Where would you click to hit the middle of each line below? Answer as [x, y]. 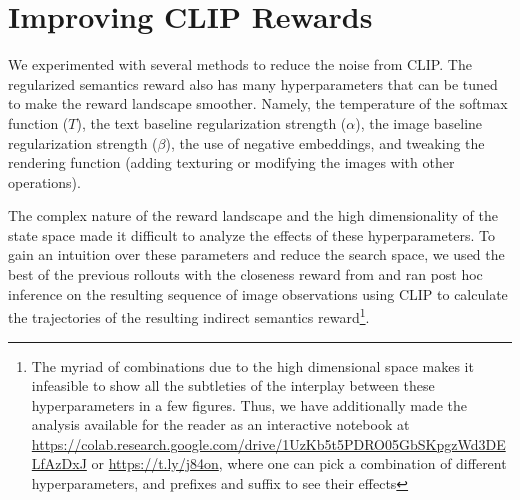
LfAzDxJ [59, 463]
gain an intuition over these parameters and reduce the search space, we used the [256, 254]
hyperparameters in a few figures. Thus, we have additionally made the [249, 404]
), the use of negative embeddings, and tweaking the [325, 142]
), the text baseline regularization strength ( [211, 122]
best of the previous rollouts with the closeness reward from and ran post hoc [245, 274]
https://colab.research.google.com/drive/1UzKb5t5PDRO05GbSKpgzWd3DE [268, 443]
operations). [44, 181]
